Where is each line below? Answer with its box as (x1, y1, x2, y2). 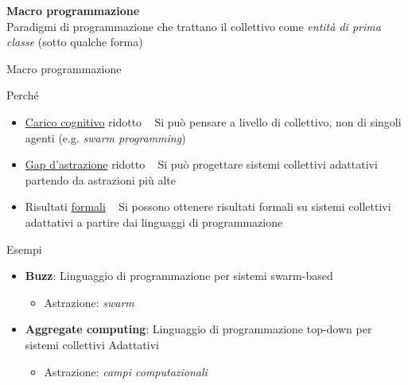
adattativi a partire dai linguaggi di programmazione (25, 213, 283, 230)
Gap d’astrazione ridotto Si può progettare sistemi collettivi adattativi (25, 156, 378, 173)
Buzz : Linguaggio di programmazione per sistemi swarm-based (25, 267, 333, 284)
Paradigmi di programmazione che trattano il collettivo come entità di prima (6, 17, 381, 34)
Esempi (6, 240, 42, 257)
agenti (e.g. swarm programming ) (25, 129, 186, 146)
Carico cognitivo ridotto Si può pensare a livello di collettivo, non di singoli (25, 113, 402, 130)
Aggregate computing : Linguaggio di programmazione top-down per (25, 321, 372, 337)
